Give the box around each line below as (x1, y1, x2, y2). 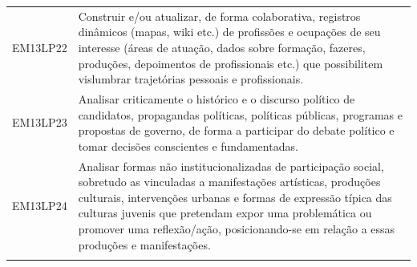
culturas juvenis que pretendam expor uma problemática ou (78, 204, 372, 221)
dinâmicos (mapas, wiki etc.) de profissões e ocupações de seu (78, 23, 381, 40)
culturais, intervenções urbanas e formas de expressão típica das (78, 188, 392, 205)
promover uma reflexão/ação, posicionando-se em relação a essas (78, 220, 395, 237)
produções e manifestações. (78, 236, 211, 253)
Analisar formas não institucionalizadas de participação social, (78, 157, 384, 174)
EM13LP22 (12, 38, 67, 55)
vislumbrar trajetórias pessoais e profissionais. (78, 71, 304, 87)
